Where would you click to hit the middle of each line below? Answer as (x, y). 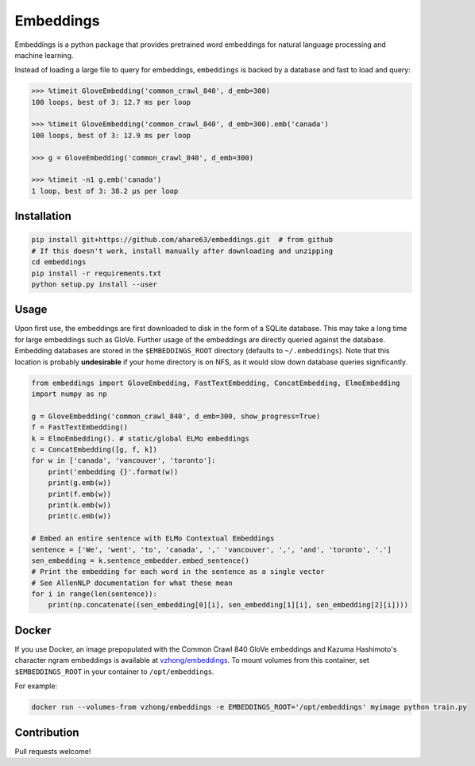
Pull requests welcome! (53, 751)
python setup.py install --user (95, 284)
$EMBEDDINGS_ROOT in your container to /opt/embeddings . (114, 672)
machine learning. (44, 55)
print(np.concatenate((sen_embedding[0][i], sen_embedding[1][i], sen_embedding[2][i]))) (228, 605)
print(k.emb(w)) (79, 505)
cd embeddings (59, 262)
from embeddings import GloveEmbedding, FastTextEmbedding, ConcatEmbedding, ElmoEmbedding (216, 383)
